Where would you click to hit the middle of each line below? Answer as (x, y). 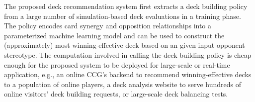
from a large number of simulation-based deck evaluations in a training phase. (123, 16)
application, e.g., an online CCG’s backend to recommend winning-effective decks (128, 74)
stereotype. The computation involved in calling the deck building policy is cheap (128, 54)
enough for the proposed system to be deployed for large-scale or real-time (117, 64)
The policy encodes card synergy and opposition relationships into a (108, 26)
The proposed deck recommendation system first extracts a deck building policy (126, 6)
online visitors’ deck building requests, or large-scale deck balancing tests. (116, 94)
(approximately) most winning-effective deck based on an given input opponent (125, 45)
